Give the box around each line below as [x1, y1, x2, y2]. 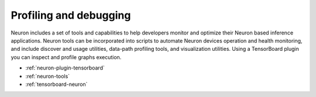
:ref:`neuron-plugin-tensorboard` [25, 64, 105, 71]
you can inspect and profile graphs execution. [11, 53, 122, 61]
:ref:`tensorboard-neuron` [25, 81, 88, 88]
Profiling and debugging [11, 9, 131, 22]
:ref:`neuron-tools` [25, 72, 70, 79]
